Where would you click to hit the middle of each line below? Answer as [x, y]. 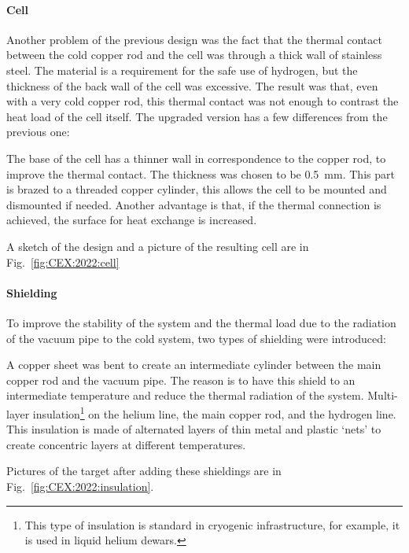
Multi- [383, 395]
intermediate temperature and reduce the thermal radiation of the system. [185, 395]
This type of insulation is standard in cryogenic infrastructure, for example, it [212, 524]
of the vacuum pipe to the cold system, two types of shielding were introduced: [196, 338]
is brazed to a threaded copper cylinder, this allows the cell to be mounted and [197, 189]
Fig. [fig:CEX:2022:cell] [63, 262]
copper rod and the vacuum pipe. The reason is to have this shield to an [181, 380]
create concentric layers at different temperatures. [126, 444]
